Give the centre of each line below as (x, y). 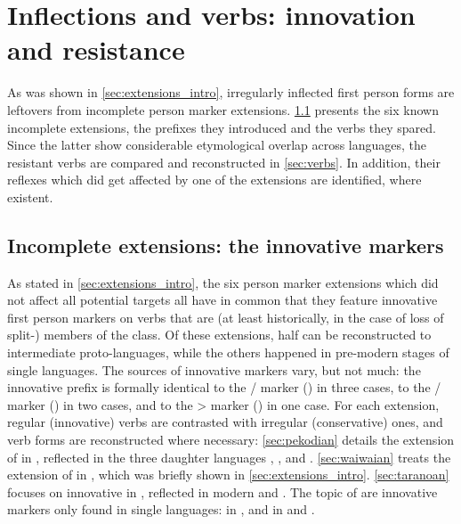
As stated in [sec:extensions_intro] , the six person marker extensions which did (223, 282)
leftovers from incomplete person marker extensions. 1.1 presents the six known (223, 109)
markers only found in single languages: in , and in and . (161, 509)
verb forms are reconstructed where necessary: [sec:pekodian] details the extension (231, 440)
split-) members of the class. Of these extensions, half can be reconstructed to (219, 335)
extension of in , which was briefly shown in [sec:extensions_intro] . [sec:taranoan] (228, 475)
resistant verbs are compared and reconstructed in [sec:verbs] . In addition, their (224, 162)
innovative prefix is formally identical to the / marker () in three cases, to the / (224, 387)
